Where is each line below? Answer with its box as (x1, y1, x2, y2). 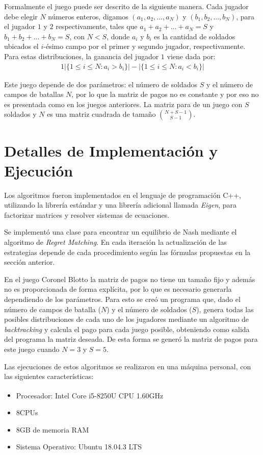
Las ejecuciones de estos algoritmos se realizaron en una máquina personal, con (4, 361, 251, 371)
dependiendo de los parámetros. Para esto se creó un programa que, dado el (4, 294, 241, 305)
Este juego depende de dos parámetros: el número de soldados (4, 79, 198, 89)
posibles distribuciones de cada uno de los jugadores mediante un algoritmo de (4, 314, 249, 324)
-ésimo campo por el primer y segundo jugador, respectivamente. (43, 41, 246, 52)
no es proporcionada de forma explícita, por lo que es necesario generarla (4, 284, 232, 294)
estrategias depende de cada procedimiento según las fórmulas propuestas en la (4, 246, 251, 257)
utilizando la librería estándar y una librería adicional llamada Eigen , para (4, 199, 237, 210)
